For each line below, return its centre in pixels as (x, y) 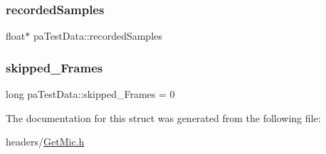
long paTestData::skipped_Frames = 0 (90, 94)
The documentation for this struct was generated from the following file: (163, 117)
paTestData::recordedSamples (98, 36)
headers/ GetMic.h (45, 142)
